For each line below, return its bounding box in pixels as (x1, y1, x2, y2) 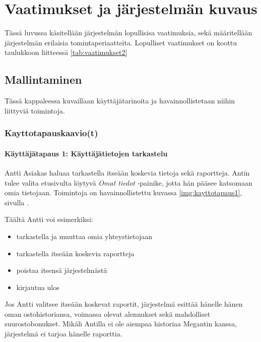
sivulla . (5, 197, 29, 207)
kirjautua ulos (16, 281, 59, 292)
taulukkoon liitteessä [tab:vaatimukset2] (5, 47, 127, 58)
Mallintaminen (5, 72, 82, 87)
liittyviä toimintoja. (5, 105, 65, 116)
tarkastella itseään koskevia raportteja (16, 248, 135, 258)
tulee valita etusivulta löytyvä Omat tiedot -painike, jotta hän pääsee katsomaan (5, 177, 252, 188)
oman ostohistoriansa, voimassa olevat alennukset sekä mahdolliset (5, 308, 211, 319)
